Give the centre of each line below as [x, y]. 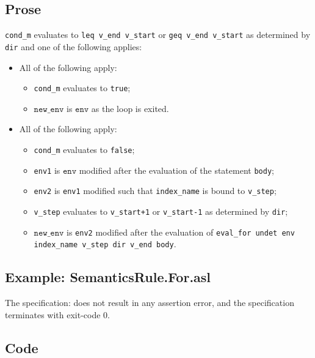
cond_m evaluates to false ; [84, 149]
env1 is [47, 170]
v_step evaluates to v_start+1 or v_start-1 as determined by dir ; [161, 211]
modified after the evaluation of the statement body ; [176, 170]
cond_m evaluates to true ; [82, 88]
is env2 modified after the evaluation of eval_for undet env [181, 232]
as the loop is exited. [130, 108]
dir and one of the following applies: [74, 46]
